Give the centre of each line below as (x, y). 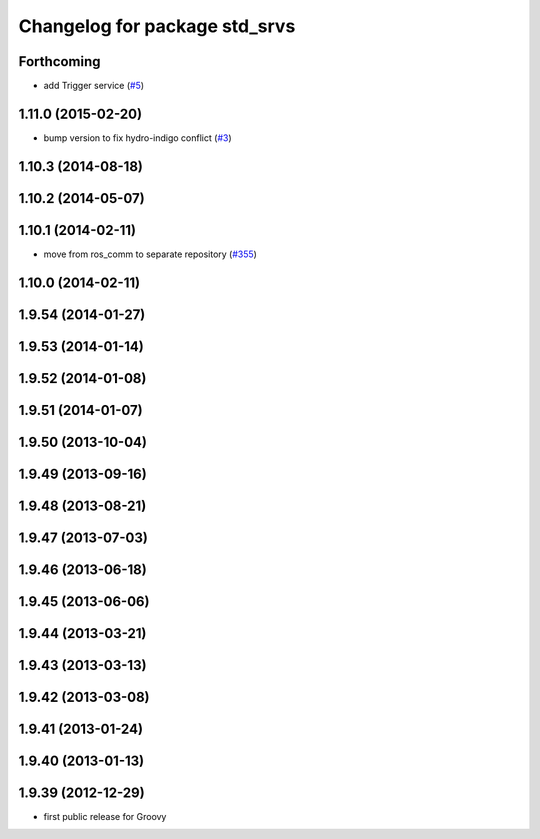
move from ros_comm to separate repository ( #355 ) (150, 254)
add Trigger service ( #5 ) (94, 86)
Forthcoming (59, 61)
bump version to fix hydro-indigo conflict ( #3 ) (137, 137)
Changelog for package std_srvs (157, 26)
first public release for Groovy (105, 817)
